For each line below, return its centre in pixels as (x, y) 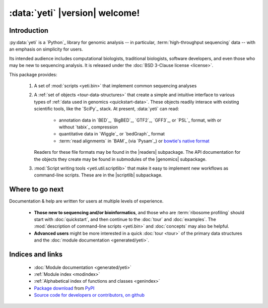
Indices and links (36, 254)
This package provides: (33, 74)
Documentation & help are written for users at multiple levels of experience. (86, 201)
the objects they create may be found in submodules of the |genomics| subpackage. (120, 159)
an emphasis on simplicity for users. (46, 49)
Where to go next (36, 189)
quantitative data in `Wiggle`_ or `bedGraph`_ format (112, 134)
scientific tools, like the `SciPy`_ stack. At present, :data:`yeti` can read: (106, 109)
